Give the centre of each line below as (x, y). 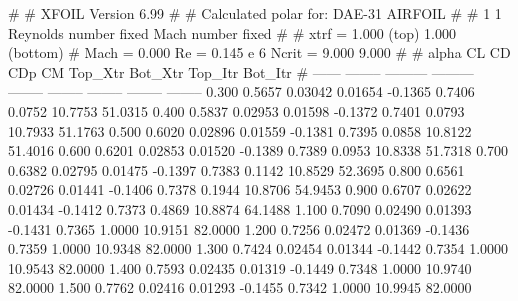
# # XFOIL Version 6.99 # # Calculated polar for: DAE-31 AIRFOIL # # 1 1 (255, 13)
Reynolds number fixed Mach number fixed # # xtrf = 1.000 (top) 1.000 (232, 32)
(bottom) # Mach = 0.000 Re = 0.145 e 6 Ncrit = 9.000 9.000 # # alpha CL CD (259, 52)
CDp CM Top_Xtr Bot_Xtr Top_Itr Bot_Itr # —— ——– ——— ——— (241, 71)
